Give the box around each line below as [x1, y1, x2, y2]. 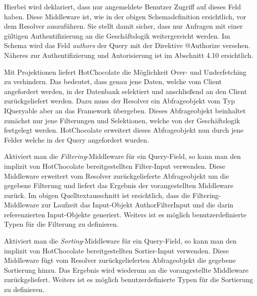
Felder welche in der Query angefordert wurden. [4, 134, 149, 145]
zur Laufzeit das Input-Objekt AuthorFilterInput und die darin [41, 199, 234, 210]
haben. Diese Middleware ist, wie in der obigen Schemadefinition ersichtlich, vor [4, 11, 247, 21]
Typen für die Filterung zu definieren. [4, 219, 119, 229]
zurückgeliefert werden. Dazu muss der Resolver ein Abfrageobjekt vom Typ [4, 96, 235, 106]
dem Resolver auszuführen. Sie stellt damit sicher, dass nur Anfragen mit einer [4, 21, 243, 31]
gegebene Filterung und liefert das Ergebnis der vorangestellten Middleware [4, 180, 234, 191]
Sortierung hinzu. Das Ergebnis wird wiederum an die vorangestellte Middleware [4, 264, 249, 275]
